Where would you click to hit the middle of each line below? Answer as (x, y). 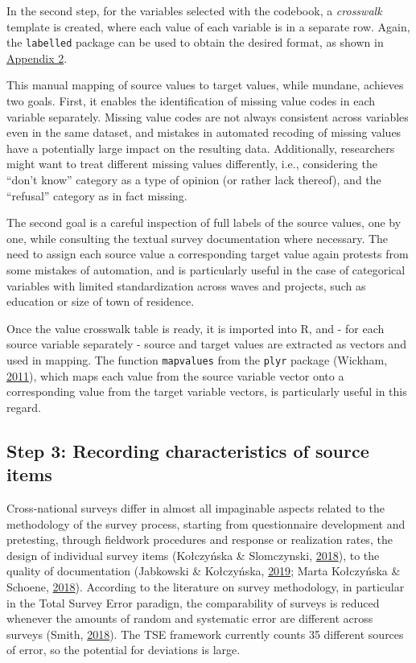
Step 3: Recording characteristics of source (188, 450)
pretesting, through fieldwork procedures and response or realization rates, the (200, 539)
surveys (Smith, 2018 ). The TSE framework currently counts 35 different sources (205, 634)
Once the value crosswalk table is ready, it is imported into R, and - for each (196, 328)
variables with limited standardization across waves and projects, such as (186, 285)
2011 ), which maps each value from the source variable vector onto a (175, 375)
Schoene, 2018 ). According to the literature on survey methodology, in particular (206, 586)
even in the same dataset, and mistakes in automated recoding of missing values (204, 132)
